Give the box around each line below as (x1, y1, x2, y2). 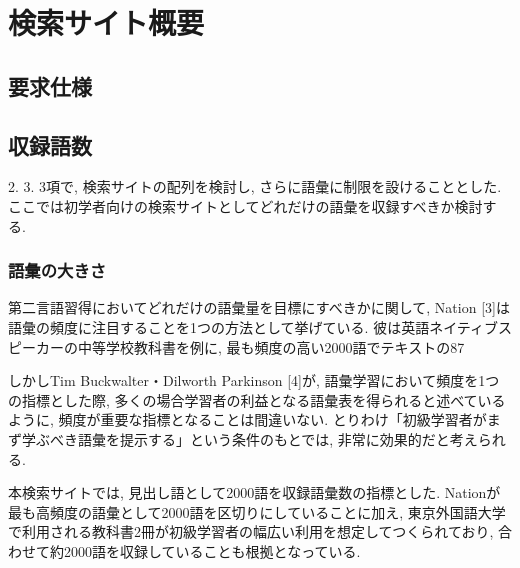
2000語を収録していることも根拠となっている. (63, 540, 361, 561)
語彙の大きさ (8, 258, 107, 283)
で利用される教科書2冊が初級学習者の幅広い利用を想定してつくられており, (8, 521, 494, 542)
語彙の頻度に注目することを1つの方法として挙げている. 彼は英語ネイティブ (8, 316, 499, 337)
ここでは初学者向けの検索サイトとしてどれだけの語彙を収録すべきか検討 (8, 195, 483, 216)
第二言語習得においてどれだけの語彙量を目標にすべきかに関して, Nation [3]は (8, 297, 510, 318)
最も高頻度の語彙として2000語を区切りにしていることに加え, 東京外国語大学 (8, 501, 506, 522)
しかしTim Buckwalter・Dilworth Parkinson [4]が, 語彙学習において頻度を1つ (8, 370, 500, 391)
